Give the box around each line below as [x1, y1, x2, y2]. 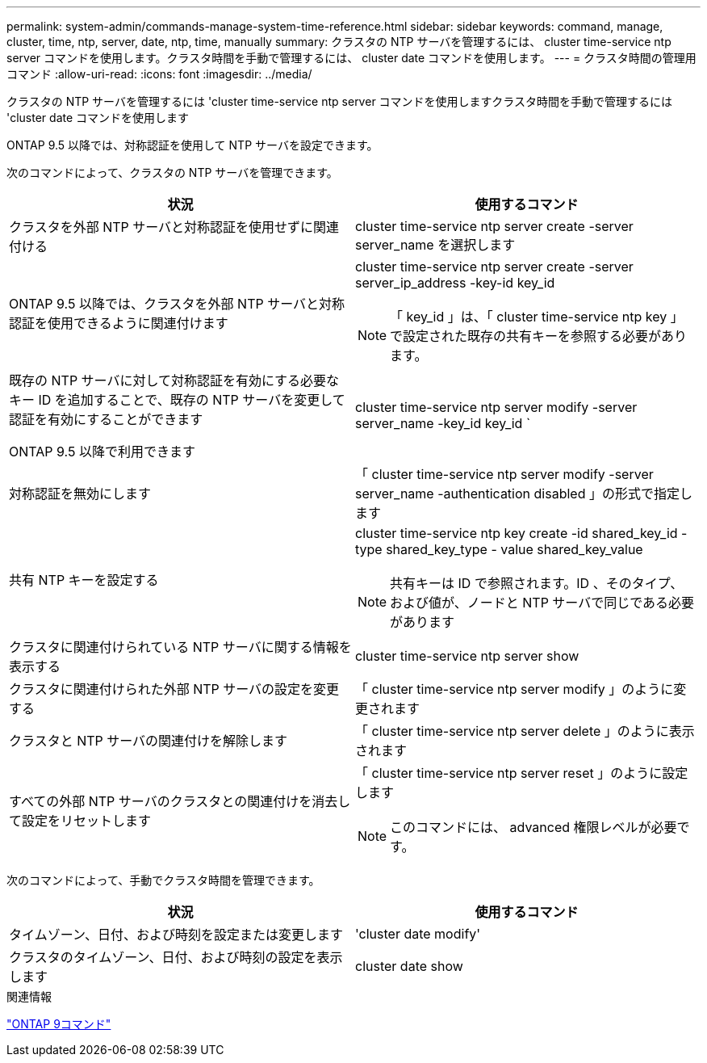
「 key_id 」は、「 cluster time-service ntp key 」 [390, 309, 684, 325]
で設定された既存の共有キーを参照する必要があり [390, 328, 688, 344]
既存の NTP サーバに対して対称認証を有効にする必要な [9, 372, 340, 389]
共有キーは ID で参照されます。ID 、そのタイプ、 [390, 575, 684, 591]
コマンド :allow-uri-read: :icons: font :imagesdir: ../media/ [6, 67, 312, 81]
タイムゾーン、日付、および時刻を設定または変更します [9, 926, 343, 943]
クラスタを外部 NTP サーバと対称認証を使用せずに [9, 219, 314, 235]
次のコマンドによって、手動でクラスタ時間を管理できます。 [6, 873, 320, 887]
